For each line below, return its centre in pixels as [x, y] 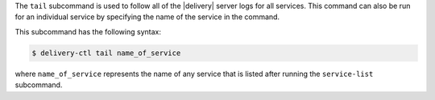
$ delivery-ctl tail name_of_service [106, 53]
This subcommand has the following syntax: [88, 31]
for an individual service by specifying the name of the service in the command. [147, 17]
